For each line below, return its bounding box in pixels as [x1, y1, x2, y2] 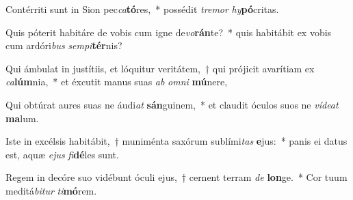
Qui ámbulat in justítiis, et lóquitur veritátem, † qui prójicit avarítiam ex [5, 61, 315, 75]
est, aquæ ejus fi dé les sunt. [5, 147, 119, 161]
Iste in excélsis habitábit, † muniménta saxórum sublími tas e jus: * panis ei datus [5, 134, 348, 148]
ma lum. [5, 111, 39, 125]
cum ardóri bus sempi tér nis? [5, 38, 122, 53]
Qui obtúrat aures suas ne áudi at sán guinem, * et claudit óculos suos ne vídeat [5, 97, 339, 111]
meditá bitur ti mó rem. [5, 183, 97, 197]
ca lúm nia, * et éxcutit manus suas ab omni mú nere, [5, 74, 228, 89]
